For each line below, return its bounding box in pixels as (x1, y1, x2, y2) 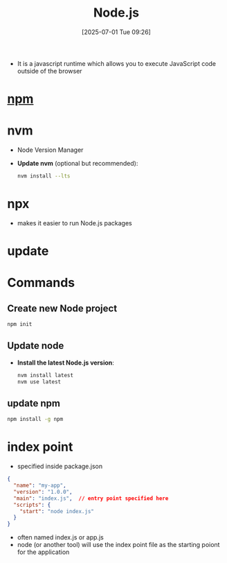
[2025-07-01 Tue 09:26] (82, 28, 151, 36)
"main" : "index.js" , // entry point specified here (13, 494, 169, 502)
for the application (17, 548, 70, 556)
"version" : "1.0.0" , (13, 488, 73, 495)
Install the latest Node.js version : (17, 358, 114, 367)
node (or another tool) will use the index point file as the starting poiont (17, 541, 220, 549)
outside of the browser (17, 67, 82, 75)
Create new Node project (7, 302, 118, 314)
